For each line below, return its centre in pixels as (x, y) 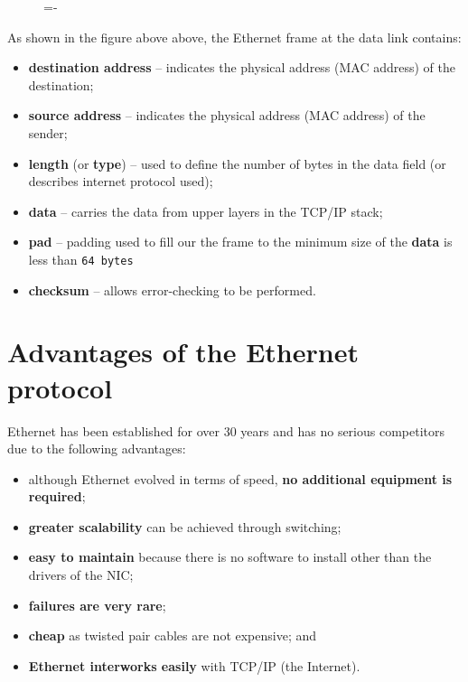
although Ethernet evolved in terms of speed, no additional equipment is (240, 478)
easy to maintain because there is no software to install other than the (230, 557)
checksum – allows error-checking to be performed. (172, 290)
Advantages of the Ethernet (183, 352)
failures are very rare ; (97, 605)
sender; (48, 132)
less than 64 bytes (81, 259)
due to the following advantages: (97, 448)
